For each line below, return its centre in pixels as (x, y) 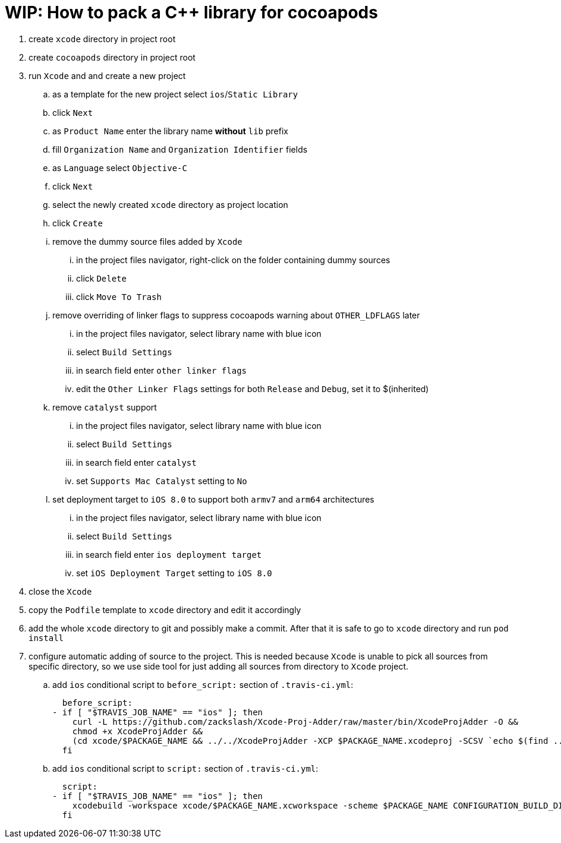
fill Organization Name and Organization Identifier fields (180, 149)
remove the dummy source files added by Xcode (147, 241)
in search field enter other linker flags (162, 370)
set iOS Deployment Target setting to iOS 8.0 (174, 573)
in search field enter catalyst (136, 462)
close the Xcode (60, 591)
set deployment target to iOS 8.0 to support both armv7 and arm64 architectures (213, 499)
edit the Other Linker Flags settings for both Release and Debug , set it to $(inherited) (253, 389)
